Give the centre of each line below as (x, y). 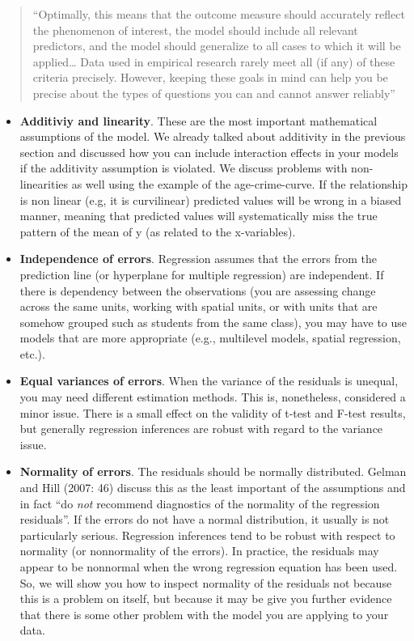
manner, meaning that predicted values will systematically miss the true (199, 216)
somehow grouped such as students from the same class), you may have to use (213, 322)
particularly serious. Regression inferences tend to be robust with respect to (207, 535)
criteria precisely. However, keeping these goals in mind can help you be (210, 77)
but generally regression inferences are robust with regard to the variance (201, 429)
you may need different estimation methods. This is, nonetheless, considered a (213, 397)
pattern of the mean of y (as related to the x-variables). (158, 231)
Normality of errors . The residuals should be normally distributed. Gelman (213, 471)
